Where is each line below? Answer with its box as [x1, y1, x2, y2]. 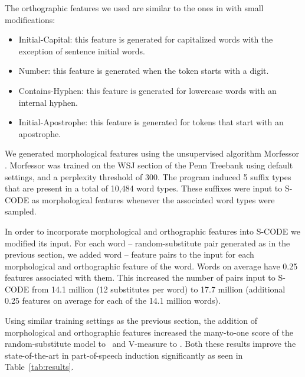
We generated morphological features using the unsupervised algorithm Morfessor [5, 147, 299, 160]
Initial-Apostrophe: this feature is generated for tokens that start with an [18, 116, 284, 128]
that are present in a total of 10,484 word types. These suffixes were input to [5, 182, 283, 194]
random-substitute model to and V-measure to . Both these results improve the [5, 337, 296, 350]
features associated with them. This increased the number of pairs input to [5, 271, 276, 284]
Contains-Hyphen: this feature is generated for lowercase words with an [18, 84, 277, 96]
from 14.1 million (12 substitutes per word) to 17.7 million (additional [31, 282, 286, 295]
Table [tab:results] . [5, 360, 74, 373]
